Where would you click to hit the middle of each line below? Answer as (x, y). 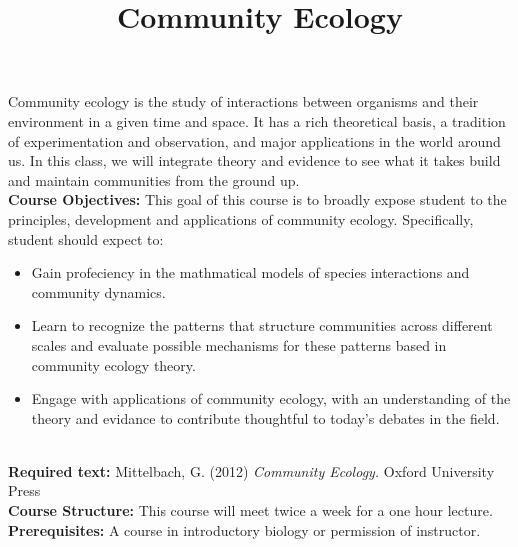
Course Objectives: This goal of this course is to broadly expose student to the (257, 199)
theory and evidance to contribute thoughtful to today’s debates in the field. (265, 417)
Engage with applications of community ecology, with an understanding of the (271, 398)
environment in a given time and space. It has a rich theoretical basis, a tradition (257, 120)
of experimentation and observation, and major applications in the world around (254, 140)
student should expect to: (86, 238)
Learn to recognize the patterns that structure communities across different (262, 325)
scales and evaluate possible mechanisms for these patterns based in (239, 344)
